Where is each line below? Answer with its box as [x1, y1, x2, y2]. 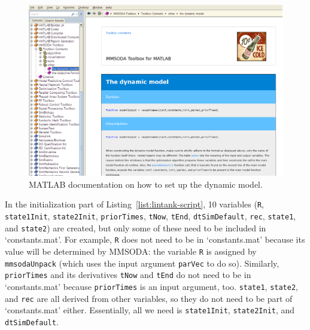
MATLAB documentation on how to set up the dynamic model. [29, 178, 263, 190]
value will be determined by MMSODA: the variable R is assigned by [5, 245, 257, 257]
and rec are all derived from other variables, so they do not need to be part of [5, 292, 293, 304]
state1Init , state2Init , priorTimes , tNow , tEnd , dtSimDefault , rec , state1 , [5, 209, 296, 222]
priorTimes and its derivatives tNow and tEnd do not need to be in [5, 268, 251, 281]
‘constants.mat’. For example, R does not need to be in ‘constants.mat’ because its [5, 233, 305, 246]
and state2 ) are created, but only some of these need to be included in [5, 221, 266, 234]
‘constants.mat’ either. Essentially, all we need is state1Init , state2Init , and [5, 304, 295, 316]
